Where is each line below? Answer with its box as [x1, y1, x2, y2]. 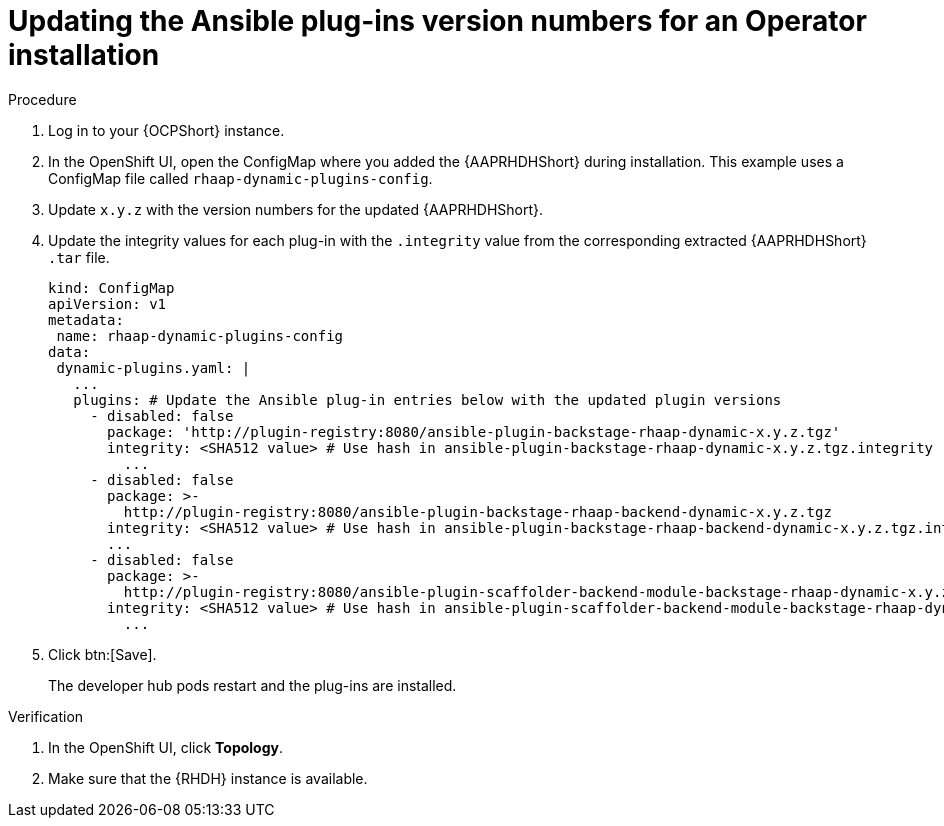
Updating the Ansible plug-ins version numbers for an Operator [8, 4, 867, 38]
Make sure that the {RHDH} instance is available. [48, 769, 368, 787]
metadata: [48, 311, 124, 328]
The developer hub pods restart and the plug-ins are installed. [48, 676, 457, 694]
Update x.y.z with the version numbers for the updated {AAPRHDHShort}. [48, 200, 544, 218]
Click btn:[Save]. [48, 645, 157, 663]
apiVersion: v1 [48, 295, 167, 312]
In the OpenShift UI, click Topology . [48, 738, 284, 756]
